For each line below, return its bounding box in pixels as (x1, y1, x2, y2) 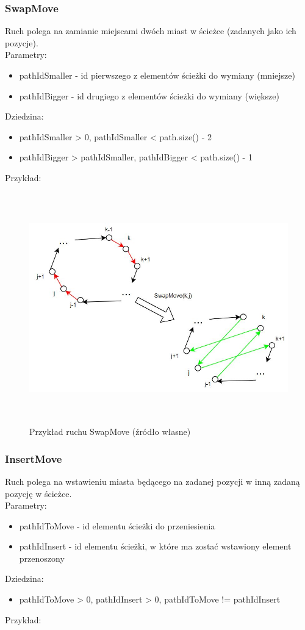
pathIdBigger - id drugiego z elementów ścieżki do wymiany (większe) (19, 89, 279, 102)
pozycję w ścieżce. (5, 487, 72, 499)
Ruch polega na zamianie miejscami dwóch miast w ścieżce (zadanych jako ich (5, 24, 296, 37)
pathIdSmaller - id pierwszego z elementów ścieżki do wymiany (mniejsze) (19, 69, 295, 81)
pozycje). (5, 36, 38, 49)
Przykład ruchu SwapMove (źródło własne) (29, 425, 191, 438)
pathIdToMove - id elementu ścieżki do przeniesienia (19, 519, 215, 532)
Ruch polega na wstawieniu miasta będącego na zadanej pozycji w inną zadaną (5, 474, 300, 487)
